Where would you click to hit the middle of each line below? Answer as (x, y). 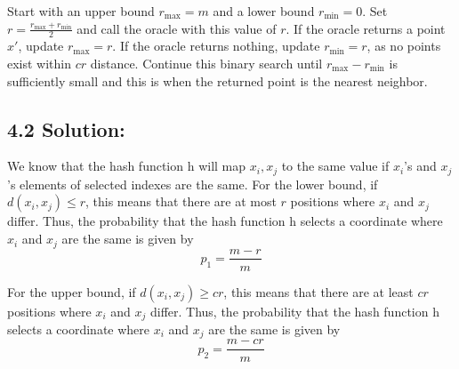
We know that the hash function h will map (127, 166)
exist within (40, 64)
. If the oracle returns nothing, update (216, 46)
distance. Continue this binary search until (206, 64)
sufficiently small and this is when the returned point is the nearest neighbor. (217, 80)
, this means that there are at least (318, 291)
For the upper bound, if (72, 291)
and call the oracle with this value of (177, 28)
